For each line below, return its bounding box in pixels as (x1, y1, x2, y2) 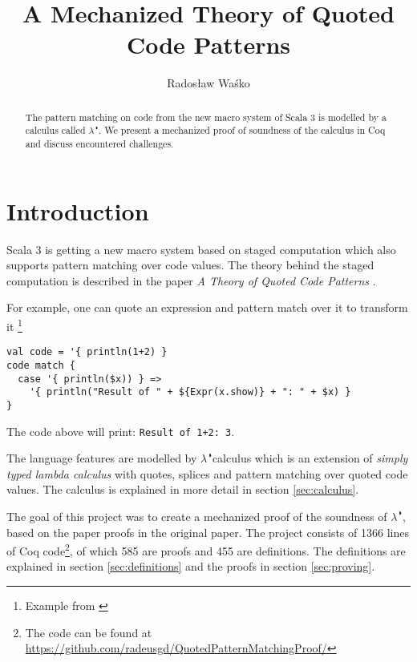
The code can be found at (25, 624, 152, 640)
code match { (6, 359, 75, 371)
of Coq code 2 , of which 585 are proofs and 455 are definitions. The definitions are (6, 540, 406, 559)
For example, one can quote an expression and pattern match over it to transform (6, 299, 408, 316)
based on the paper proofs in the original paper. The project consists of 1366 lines (6, 523, 409, 540)
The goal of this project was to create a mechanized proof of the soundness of (6, 507, 387, 524)
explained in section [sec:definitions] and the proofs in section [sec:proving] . (6, 558, 375, 575)
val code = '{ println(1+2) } (6, 346, 168, 358)
